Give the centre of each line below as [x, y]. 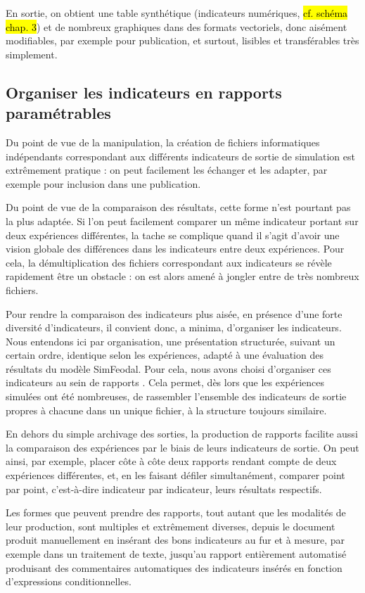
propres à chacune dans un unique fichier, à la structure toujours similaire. [166, 410]
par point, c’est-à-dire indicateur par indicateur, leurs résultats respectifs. [164, 489]
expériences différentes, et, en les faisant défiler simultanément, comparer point [175, 475]
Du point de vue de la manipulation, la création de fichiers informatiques [163, 142]
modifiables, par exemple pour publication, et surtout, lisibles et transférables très [182, 40]
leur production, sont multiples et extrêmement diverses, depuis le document [171, 526]
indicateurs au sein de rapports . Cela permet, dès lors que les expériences [165, 382]
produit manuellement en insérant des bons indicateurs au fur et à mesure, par [175, 540]
